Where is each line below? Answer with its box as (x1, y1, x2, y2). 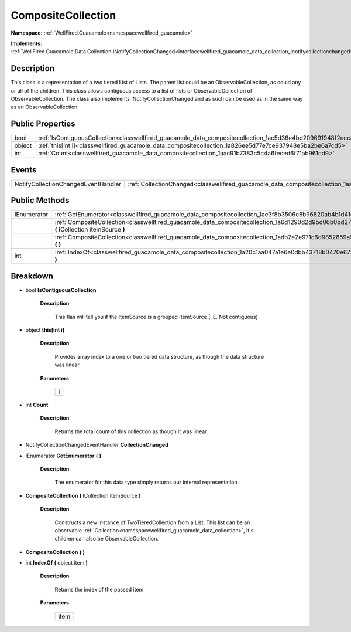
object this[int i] (25, 327, 64, 334)
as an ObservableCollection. (11, 103, 79, 111)
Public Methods (11, 195, 70, 205)
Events (11, 165, 37, 175)
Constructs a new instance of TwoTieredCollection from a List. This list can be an (54, 519, 250, 526)
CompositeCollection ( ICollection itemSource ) (25, 492, 141, 499)
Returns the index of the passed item (54, 586, 144, 593)
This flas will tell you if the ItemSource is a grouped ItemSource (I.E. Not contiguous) (54, 313, 259, 320)
